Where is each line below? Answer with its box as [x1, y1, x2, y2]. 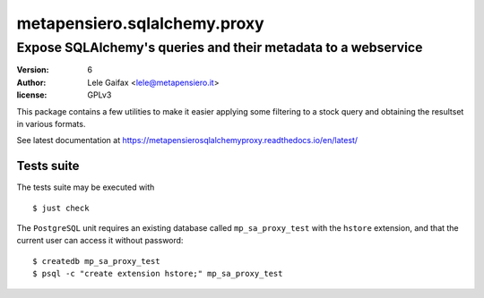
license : [16, 89, 48, 100]
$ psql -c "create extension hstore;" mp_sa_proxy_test [32, 268, 283, 279]
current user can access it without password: [16, 235, 184, 246]
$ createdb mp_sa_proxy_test [32, 256, 160, 266]
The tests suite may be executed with [16, 182, 155, 192]
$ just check [32, 202, 90, 213]
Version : [16, 64, 49, 75]
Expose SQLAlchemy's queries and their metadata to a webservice [16, 39, 423, 55]
